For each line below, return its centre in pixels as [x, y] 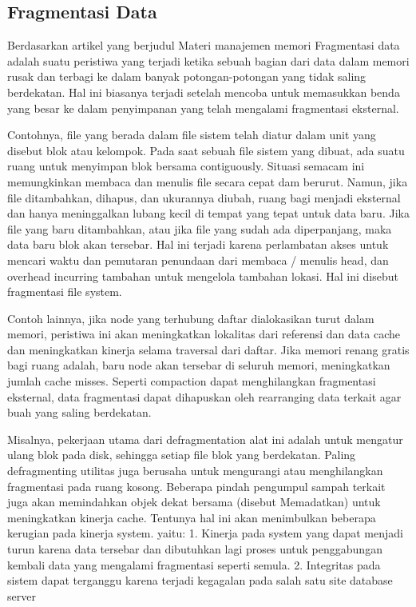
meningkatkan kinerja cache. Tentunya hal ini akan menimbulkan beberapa [192, 517]
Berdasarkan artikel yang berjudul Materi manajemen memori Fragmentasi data [204, 45]
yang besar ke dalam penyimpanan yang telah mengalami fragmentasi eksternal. [203, 108]
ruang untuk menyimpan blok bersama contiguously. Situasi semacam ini [186, 166]
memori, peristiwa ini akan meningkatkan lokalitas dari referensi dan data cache [204, 334]
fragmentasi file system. [65, 292]
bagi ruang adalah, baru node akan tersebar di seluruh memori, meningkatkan [199, 365]
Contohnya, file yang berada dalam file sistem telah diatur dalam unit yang [192, 135]
